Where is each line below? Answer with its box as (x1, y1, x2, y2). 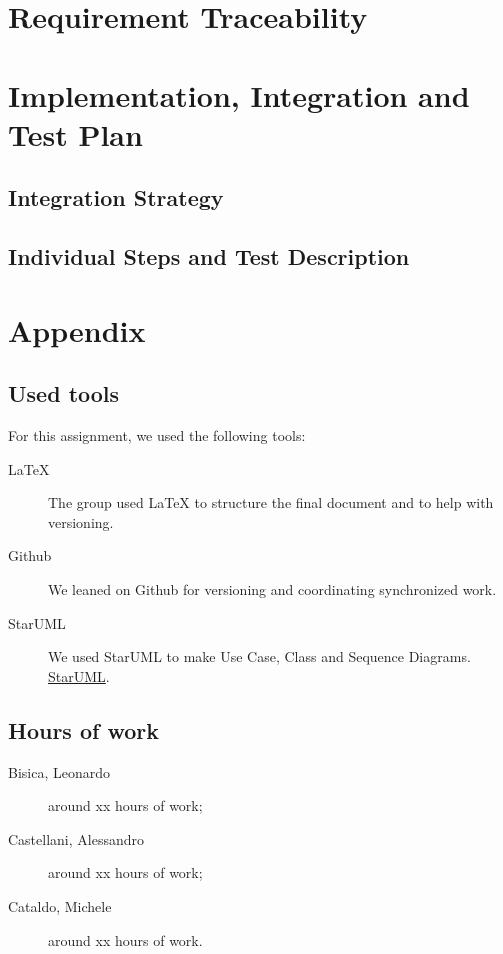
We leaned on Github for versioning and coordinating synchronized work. (48, 579, 497, 600)
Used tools (8, 378, 120, 409)
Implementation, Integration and (8, 74, 470, 115)
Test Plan (8, 113, 143, 154)
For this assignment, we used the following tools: (8, 425, 306, 446)
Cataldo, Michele (8, 896, 112, 916)
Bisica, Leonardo (8, 761, 111, 782)
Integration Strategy (8, 182, 224, 213)
